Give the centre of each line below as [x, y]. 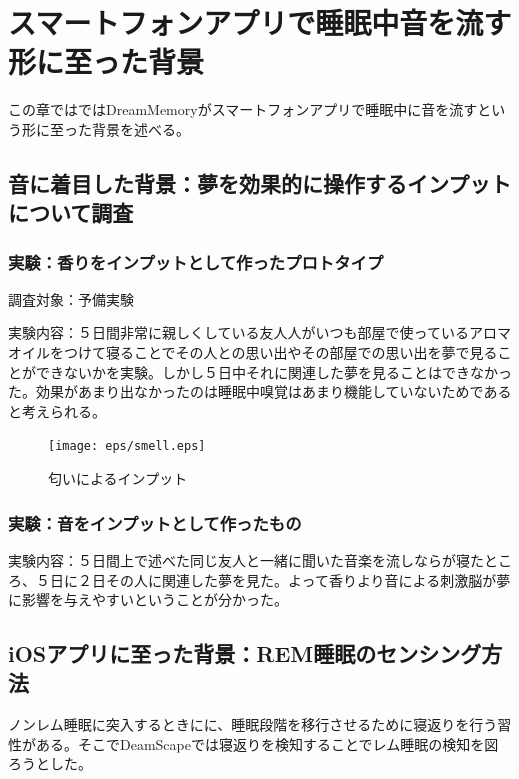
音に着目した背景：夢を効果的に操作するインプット [260, 182]
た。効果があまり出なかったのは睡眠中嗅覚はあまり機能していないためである [260, 391]
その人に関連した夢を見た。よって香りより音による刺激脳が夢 [308, 579]
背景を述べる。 [140, 128]
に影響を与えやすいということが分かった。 [148, 599]
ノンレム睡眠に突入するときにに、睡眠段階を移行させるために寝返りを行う [253, 724]
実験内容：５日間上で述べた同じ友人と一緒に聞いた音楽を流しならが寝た [246, 559]
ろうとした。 [50, 763]
